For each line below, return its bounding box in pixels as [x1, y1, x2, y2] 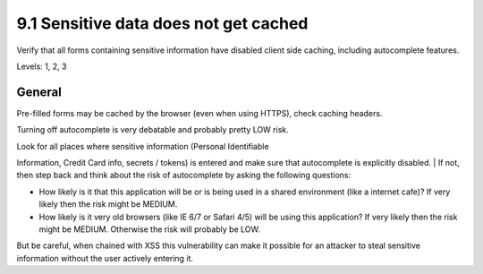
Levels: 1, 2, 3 [16, 61, 67, 72]
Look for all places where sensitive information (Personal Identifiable [16, 141, 269, 151]
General [16, 84, 63, 99]
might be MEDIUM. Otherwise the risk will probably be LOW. [38, 224, 261, 235]
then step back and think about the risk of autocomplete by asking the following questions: [16, 170, 352, 181]
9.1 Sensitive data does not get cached [16, 13, 309, 33]
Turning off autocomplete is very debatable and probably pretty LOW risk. [16, 124, 290, 135]
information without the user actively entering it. [16, 253, 194, 263]
